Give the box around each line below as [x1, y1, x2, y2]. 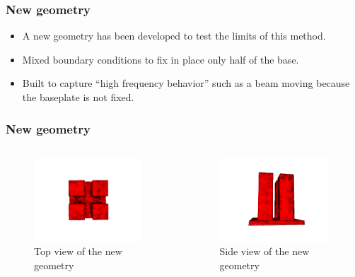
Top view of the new [34, 244, 122, 259]
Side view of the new [219, 244, 310, 259]
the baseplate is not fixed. [22, 90, 134, 104]
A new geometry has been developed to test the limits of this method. [22, 28, 326, 43]
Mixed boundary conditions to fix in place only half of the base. [22, 52, 299, 66]
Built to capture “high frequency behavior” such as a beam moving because [22, 76, 350, 90]
